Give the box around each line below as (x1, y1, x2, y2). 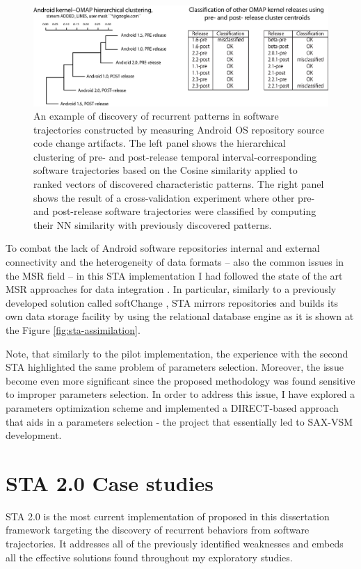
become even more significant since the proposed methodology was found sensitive (6, 373, 355, 387)
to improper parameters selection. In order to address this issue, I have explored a (6, 387, 355, 401)
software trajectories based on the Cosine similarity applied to (33, 163, 298, 177)
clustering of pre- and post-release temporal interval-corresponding (33, 149, 317, 163)
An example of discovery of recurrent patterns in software (33, 109, 279, 123)
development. (6, 428, 62, 442)
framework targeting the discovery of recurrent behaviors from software (6, 522, 310, 537)
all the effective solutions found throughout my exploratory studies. (6, 550, 293, 564)
